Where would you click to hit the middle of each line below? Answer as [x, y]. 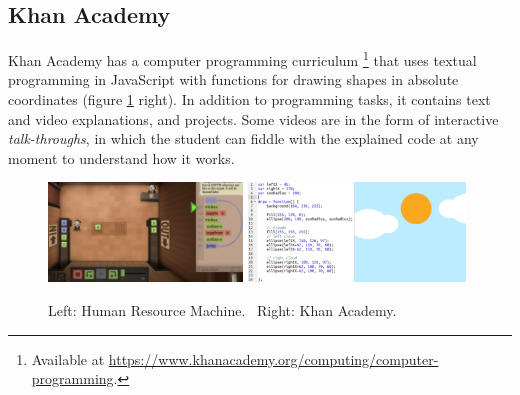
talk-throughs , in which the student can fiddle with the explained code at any [243, 138]
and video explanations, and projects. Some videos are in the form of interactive [253, 118]
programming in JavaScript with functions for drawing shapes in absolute [233, 79]
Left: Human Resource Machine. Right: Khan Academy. [222, 309]
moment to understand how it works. [121, 157]
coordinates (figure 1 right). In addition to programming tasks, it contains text [249, 99]
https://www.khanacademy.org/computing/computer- [273, 358]
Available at [68, 358]
